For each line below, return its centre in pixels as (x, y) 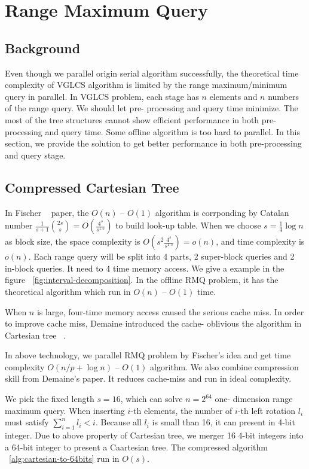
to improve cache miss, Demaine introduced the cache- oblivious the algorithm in (153, 323)
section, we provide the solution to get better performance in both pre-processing (153, 143)
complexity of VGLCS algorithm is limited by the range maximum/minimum (146, 85)
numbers (284, 96)
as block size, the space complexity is (73, 241)
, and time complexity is (260, 241)
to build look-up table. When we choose (188, 225)
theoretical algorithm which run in (68, 291)
